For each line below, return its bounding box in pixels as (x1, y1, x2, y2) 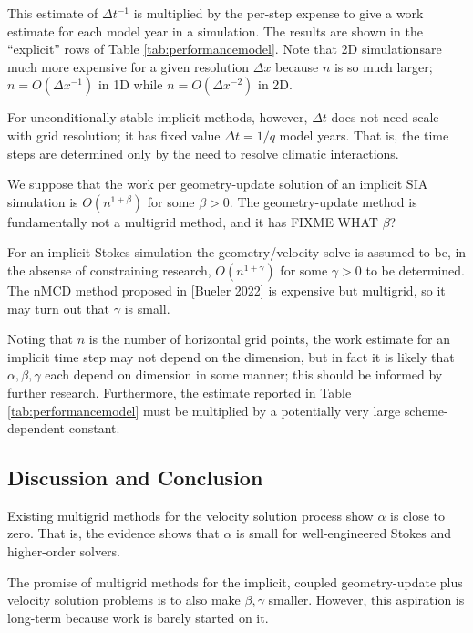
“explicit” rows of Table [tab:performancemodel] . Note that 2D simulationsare (7, 39, 442, 58)
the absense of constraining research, (7, 260, 211, 279)
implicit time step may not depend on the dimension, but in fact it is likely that (7, 347, 455, 366)
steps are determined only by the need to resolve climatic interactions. (7, 143, 399, 162)
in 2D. (258, 75, 293, 94)
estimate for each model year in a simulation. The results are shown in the (7, 21, 423, 40)
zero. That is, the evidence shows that (7, 524, 220, 543)
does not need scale (331, 108, 439, 127)
